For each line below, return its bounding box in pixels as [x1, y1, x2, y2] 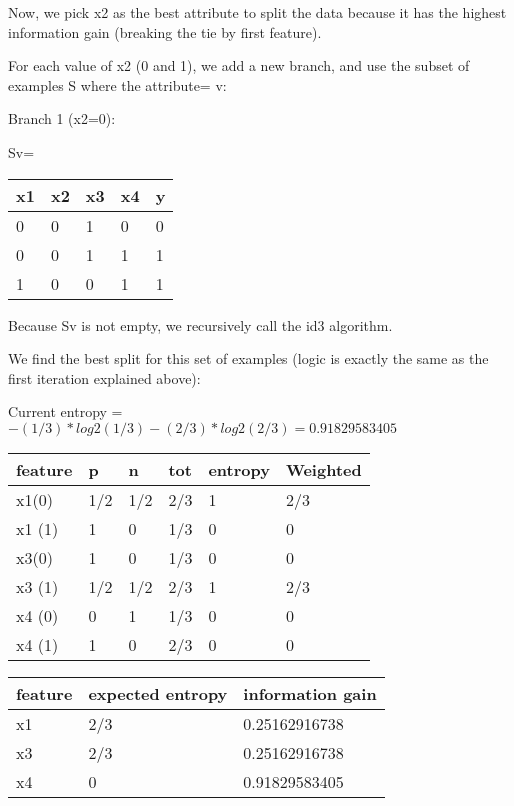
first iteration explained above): [8, 367, 201, 388]
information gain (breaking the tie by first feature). [8, 21, 322, 42]
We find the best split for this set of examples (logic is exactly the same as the [8, 348, 489, 369]
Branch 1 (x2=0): [8, 108, 116, 129]
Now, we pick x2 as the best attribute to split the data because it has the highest [8, 2, 507, 22]
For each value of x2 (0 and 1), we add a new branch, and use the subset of [8, 55, 470, 76]
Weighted [285, 457, 362, 481]
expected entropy [88, 681, 228, 705]
